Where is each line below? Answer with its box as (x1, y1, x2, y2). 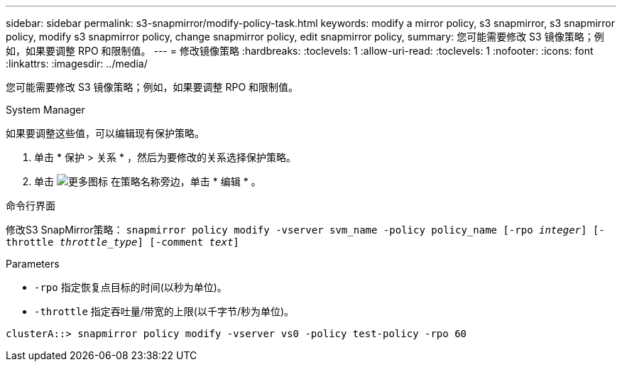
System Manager (6, 104, 85, 116)
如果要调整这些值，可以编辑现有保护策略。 (6, 127, 204, 139)
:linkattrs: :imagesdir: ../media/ (6, 57, 148, 70)
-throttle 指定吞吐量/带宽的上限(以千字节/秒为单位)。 (34, 305, 295, 317)
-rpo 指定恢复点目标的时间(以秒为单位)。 (34, 281, 227, 293)
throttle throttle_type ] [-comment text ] (6, 236, 239, 248)
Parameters (6, 258, 60, 270)
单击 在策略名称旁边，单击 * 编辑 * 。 (34, 175, 261, 187)
